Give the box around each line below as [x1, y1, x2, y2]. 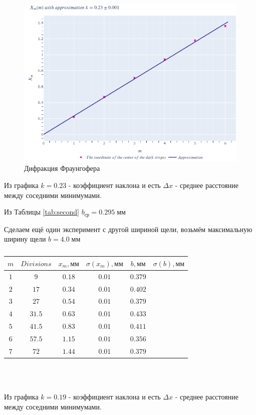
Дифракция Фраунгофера [24, 163, 100, 173]
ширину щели [4, 234, 46, 244]
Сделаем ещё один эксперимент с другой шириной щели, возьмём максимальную [4, 224, 252, 234]
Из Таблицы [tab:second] [4, 206, 79, 217]
